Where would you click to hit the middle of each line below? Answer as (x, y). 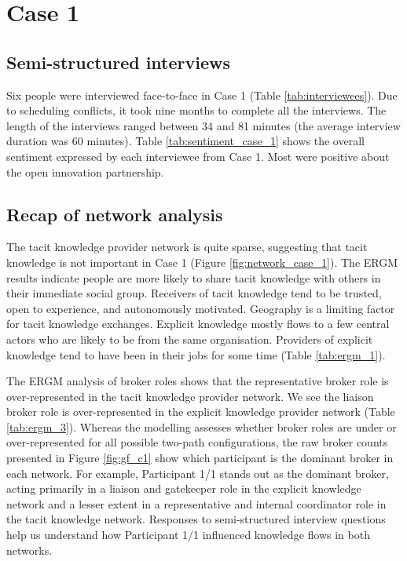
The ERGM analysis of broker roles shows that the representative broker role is (198, 381)
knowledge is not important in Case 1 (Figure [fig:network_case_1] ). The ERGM (202, 262)
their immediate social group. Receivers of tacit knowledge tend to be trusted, (194, 293)
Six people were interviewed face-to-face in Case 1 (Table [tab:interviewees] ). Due (202, 95)
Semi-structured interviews (119, 62)
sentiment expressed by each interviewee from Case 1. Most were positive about (198, 156)
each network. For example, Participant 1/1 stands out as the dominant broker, (198, 473)
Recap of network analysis (115, 214)
